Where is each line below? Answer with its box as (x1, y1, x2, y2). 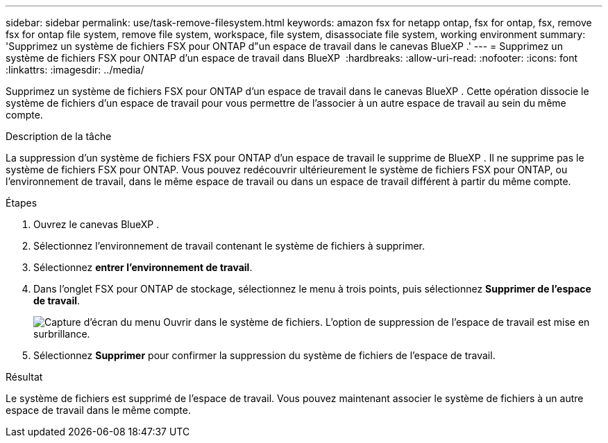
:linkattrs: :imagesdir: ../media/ (6, 64, 144, 76)
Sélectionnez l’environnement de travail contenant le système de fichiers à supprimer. (33, 240, 425, 252)
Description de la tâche (6, 130, 112, 142)
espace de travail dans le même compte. (6, 404, 191, 416)
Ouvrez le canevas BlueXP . (33, 218, 160, 230)
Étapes (6, 197, 37, 209)
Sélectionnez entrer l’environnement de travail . (33, 261, 253, 273)
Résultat (6, 371, 43, 383)
